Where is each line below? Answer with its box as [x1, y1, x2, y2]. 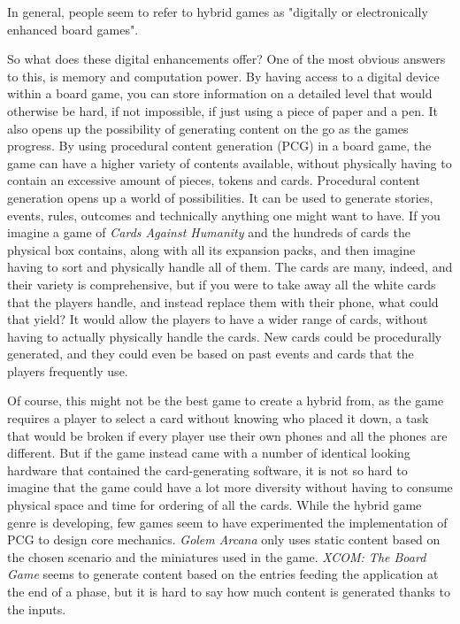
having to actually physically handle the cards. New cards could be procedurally [7, 327, 442, 345]
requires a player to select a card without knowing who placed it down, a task [7, 409, 429, 428]
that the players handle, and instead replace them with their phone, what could [7, 292, 439, 311]
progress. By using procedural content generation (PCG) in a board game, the [7, 136, 432, 155]
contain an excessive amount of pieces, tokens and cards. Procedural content [7, 171, 420, 189]
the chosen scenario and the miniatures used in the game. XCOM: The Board [7, 547, 426, 566]
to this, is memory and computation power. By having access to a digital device [7, 66, 440, 85]
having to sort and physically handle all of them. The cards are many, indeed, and [7, 258, 453, 276]
